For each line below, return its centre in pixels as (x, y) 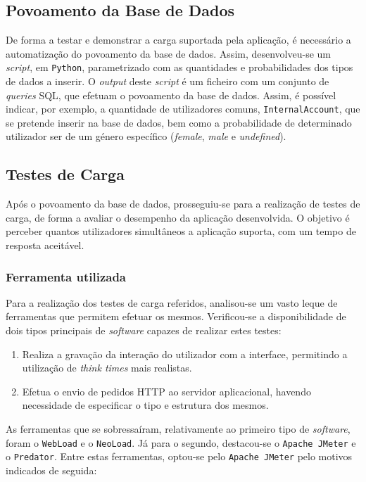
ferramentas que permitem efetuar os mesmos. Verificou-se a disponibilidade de (176, 316)
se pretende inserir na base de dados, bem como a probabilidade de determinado (179, 122)
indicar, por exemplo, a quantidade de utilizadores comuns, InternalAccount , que (183, 109)
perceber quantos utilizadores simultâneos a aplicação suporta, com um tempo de (181, 231)
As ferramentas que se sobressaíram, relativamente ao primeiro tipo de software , (178, 429)
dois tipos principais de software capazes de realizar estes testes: (144, 330)
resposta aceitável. (45, 245)
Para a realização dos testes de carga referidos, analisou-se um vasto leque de (172, 302)
